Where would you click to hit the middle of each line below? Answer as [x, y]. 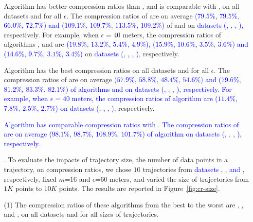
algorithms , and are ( [36, 44]
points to [29, 188]
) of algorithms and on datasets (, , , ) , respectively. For [149, 89]
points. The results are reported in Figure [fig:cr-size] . [139, 188]
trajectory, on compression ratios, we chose [68, 169]
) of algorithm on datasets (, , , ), [192, 134]
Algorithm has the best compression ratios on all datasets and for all [107, 70]
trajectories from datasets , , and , [194, 169]
